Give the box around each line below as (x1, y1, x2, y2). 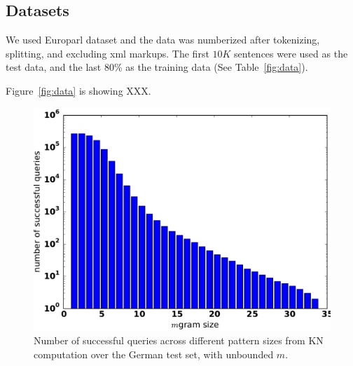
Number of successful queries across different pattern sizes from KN (34, 333, 324, 348)
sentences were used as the (234, 46, 348, 60)
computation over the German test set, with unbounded (34, 346, 274, 361)
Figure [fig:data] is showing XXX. (6, 83, 151, 97)
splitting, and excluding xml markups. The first (6, 46, 209, 60)
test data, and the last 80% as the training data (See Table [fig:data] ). (6, 60, 308, 74)
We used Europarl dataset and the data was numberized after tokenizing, (6, 32, 320, 47)
